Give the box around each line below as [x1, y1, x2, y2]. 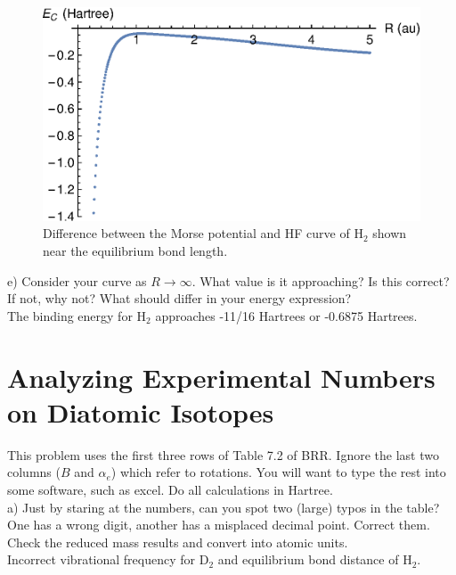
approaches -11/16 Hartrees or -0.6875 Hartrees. [155, 306, 418, 324]
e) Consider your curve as [7, 271, 147, 290]
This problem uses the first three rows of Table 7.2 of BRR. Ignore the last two [7, 445, 439, 464]
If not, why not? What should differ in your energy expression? [7, 289, 352, 308]
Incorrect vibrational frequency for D [7, 550, 209, 569]
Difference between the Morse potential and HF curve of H [43, 224, 363, 242]
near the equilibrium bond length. [43, 242, 228, 260]
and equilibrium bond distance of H [217, 550, 412, 569]
